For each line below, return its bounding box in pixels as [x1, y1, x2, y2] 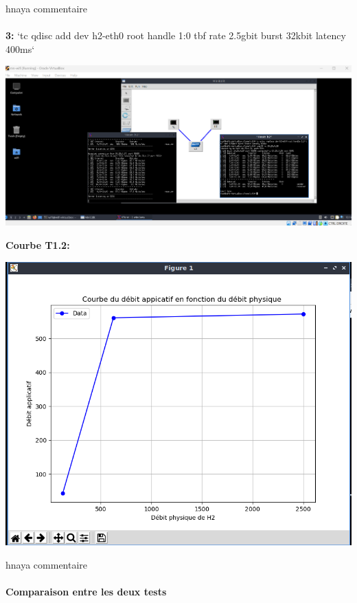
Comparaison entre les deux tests [5, 584, 167, 599]
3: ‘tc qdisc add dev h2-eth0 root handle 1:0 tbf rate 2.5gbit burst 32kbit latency [5, 28, 346, 43]
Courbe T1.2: [5, 238, 70, 252]
